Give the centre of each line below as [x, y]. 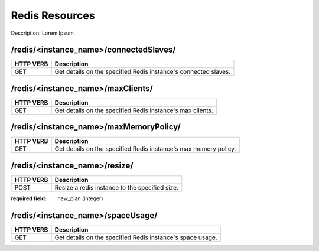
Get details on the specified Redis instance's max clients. [134, 110]
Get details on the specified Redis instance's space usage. [136, 237]
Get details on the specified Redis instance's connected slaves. [143, 72]
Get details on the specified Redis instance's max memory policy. [145, 149]
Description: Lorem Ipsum [42, 33]
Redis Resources [53, 15]
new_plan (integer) [80, 198]
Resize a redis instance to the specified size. [116, 188]
